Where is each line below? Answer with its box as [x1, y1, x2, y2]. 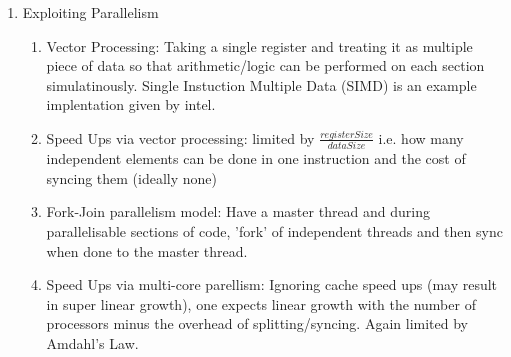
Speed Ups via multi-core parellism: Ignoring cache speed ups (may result [46, 274, 498, 295]
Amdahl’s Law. [46, 333, 139, 354]
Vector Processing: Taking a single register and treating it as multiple [46, 35, 473, 56]
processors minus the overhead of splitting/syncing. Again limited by [46, 313, 468, 334]
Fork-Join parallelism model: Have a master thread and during [46, 201, 431, 222]
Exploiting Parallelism [22, 2, 159, 22]
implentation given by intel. [46, 94, 216, 115]
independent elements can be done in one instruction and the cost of [46, 148, 466, 169]
